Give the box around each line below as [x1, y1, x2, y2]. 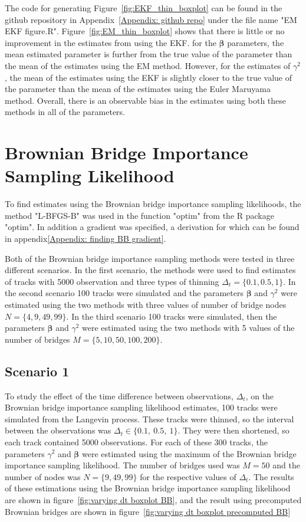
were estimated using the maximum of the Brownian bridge [82, 447, 297, 459]
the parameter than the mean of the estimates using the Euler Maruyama [5, 83, 271, 95]
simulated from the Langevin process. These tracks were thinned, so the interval [5, 412, 294, 425]
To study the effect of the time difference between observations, [5, 389, 233, 402]
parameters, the [227, 36, 284, 48]
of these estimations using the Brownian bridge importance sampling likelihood [5, 482, 291, 494]
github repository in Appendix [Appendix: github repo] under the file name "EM [5, 13, 297, 25]
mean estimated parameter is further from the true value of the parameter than [5, 48, 292, 60]
